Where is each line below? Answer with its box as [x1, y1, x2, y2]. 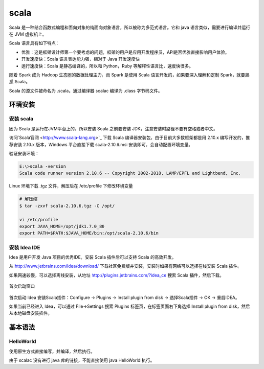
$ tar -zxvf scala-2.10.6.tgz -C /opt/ [19, 203, 115, 208]
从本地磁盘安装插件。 [9, 310, 52, 316]
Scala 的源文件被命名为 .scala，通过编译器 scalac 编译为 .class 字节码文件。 [9, 88, 163, 93]
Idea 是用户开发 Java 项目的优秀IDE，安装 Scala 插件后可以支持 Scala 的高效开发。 [9, 254, 176, 260]
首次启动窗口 [9, 283, 35, 289]
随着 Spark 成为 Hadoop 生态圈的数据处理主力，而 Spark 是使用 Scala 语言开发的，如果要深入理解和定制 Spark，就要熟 [9, 71, 250, 78]
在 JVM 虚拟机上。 [9, 31, 47, 37]
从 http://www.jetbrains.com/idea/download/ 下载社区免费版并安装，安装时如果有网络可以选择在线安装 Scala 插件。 [9, 263, 242, 269]
